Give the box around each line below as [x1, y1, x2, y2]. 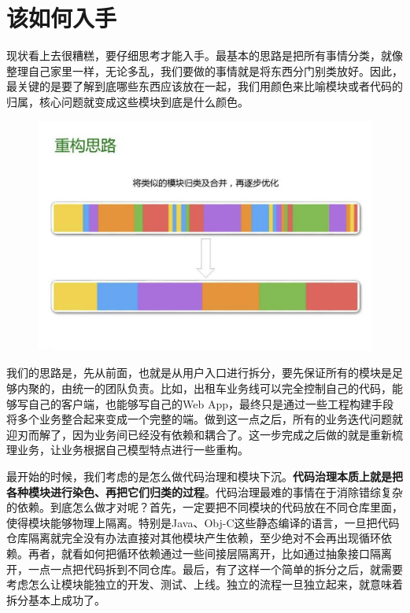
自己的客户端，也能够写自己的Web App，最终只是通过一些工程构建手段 [28, 395, 393, 412]
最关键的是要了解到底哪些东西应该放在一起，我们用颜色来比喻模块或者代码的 [6, 78, 403, 94]
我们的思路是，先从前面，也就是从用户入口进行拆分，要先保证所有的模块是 [6, 364, 392, 381]
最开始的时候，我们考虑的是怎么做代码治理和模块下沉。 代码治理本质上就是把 [6, 467, 403, 484]
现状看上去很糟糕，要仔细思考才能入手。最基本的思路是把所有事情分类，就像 [6, 47, 403, 64]
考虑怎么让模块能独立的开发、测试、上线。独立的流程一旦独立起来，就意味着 [6, 576, 403, 593]
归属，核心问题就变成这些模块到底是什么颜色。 [6, 93, 249, 109]
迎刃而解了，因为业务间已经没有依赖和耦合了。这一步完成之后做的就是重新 [6, 426, 392, 442]
